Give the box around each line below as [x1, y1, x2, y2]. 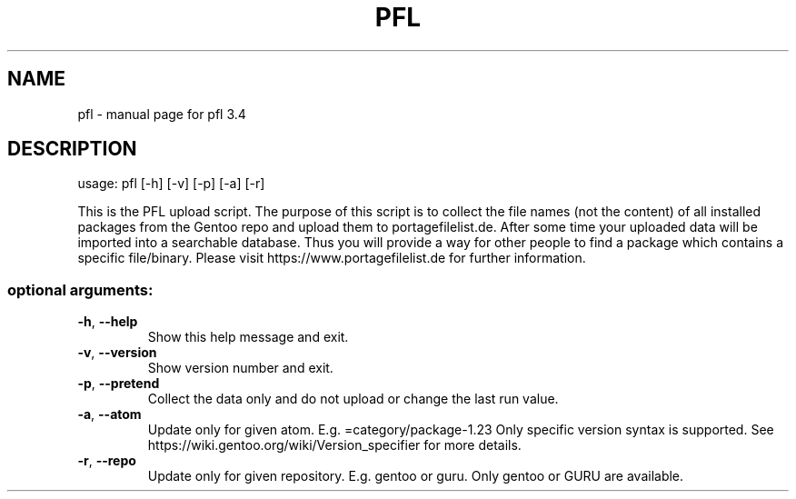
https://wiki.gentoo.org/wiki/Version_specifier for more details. [147, 437, 522, 454]
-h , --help [77, 314, 138, 330]
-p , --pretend [77, 375, 160, 392]
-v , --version [77, 344, 157, 361]
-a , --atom [77, 406, 142, 423]
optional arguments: [7, 280, 154, 299]
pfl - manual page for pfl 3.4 [77, 105, 246, 122]
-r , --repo [77, 453, 136, 469]
